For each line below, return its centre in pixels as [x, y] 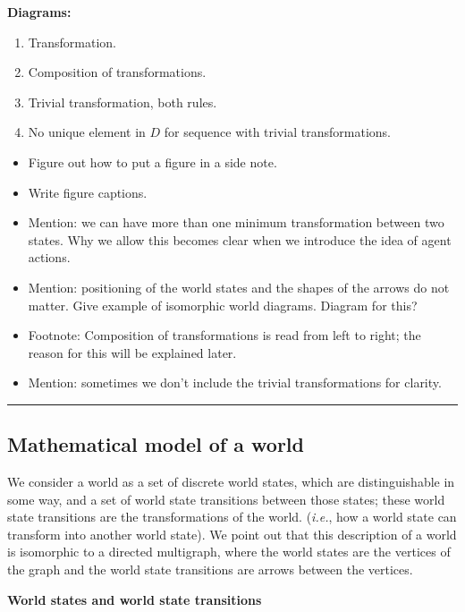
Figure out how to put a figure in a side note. [152, 161]
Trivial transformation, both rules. [123, 102]
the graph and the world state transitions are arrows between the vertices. [210, 569]
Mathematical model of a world [156, 444]
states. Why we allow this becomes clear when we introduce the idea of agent [240, 239]
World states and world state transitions [135, 599]
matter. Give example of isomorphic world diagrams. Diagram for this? [223, 305]
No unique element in [87, 132]
